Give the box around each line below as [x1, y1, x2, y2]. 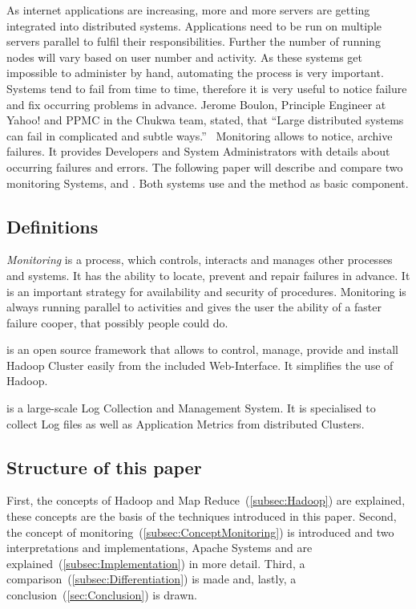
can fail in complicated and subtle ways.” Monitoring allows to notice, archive [6, 127, 393, 144]
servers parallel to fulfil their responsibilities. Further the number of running [6, 33, 381, 50]
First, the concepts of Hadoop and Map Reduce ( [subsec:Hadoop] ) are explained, [6, 492, 406, 509]
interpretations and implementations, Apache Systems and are [6, 539, 313, 556]
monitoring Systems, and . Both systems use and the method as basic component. [6, 174, 409, 191]
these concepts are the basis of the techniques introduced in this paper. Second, [6, 508, 397, 525]
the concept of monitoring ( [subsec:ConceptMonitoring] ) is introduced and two [6, 523, 394, 540]
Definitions [6, 213, 99, 238]
